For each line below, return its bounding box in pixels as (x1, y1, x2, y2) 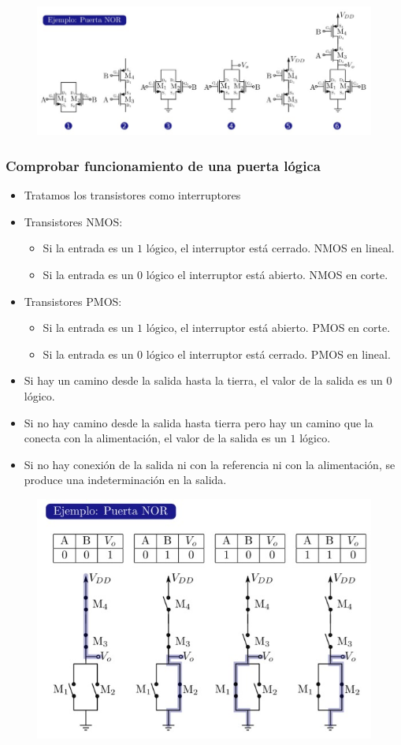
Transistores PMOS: (24, 292, 122, 309)
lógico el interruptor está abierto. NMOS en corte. (146, 266, 388, 283)
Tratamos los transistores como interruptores (24, 187, 241, 203)
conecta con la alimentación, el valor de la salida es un (24, 430, 287, 446)
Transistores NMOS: (24, 213, 123, 229)
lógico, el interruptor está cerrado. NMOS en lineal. (146, 240, 395, 256)
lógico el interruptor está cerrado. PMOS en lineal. (146, 345, 391, 362)
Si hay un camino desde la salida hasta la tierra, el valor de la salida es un (24, 372, 383, 389)
